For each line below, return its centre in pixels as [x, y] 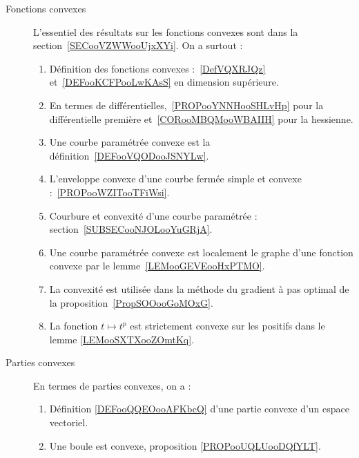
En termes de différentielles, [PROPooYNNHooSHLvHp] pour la [186, 105]
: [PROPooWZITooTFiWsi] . [109, 192]
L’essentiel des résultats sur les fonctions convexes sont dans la [166, 31]
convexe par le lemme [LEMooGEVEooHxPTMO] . [157, 266]
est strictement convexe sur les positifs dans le [227, 326]
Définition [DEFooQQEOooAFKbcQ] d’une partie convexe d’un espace [199, 409]
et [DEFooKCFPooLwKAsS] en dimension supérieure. [164, 82]
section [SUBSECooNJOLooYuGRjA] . [131, 229]
